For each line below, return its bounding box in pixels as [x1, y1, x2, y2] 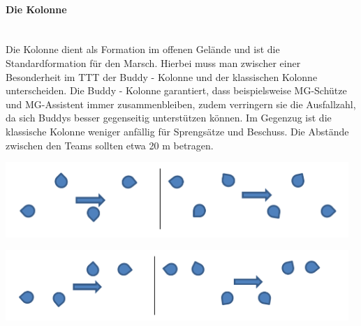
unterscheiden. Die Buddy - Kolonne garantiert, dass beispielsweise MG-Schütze [6, 83, 347, 98]
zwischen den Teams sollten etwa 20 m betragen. [6, 138, 214, 152]
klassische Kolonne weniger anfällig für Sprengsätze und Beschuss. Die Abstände [6, 124, 349, 138]
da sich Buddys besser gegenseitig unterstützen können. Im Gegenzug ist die [6, 110, 332, 125]
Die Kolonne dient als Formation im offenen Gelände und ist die [6, 42, 280, 57]
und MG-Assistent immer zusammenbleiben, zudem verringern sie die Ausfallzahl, [6, 96, 356, 111]
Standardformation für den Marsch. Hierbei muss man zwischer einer [6, 55, 301, 70]
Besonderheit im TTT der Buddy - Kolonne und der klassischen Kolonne [6, 69, 318, 84]
